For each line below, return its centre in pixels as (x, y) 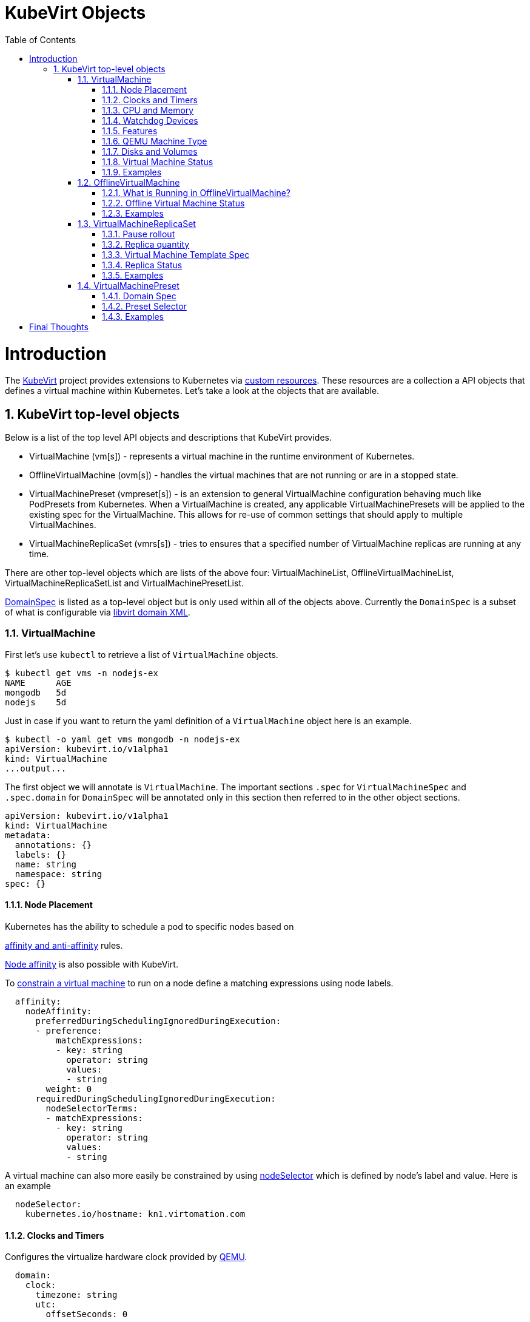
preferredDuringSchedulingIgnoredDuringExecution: (158, 1021)
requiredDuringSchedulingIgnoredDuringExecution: (156, 1099)
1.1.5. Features (130, 131)
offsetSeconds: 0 (87, 1314)
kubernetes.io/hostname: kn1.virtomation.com (135, 1214)
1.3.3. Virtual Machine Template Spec (176, 254)
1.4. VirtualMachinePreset (129, 285)
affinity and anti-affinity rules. (64, 946)
